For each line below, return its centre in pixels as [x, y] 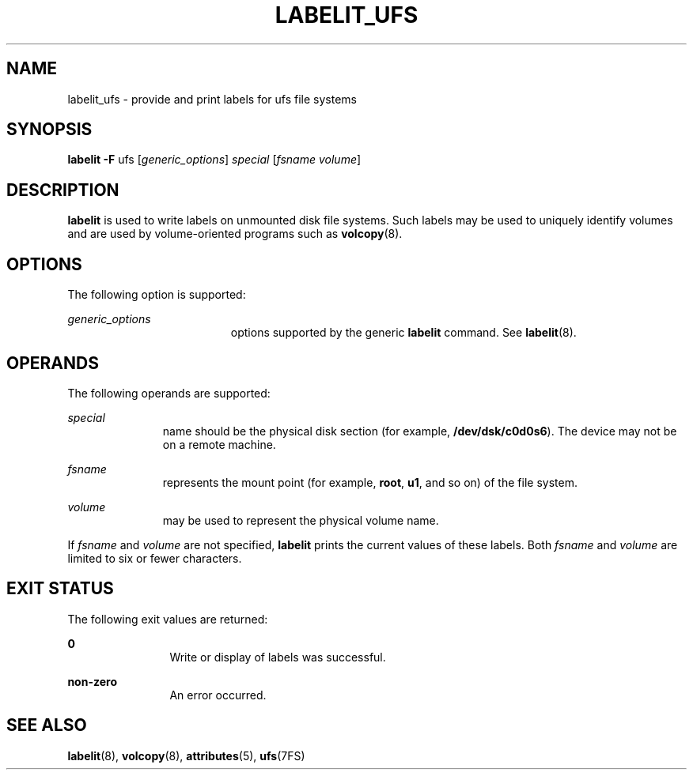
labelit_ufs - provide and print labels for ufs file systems [212, 99]
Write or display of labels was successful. [278, 657]
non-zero [92, 681]
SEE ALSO [47, 725]
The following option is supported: [157, 295]
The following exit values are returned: [168, 619]
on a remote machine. [219, 444]
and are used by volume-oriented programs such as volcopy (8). [235, 234]
